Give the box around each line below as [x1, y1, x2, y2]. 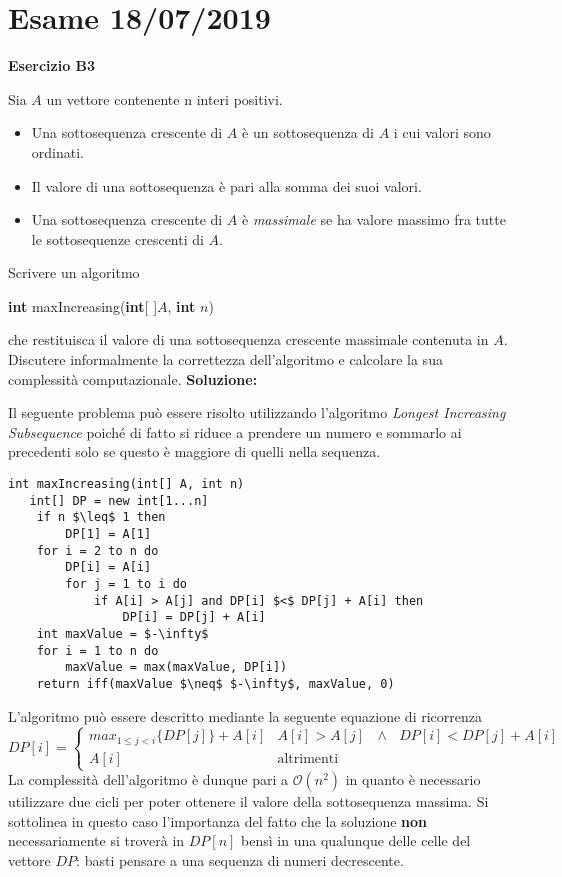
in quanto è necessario [345, 769, 481, 790]
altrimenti [277, 751, 339, 766]
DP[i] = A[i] [65, 560, 152, 575]
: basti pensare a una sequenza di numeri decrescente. [76, 849, 404, 870]
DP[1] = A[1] [65, 527, 152, 541]
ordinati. [31, 141, 84, 162]
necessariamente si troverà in [8, 830, 185, 851]
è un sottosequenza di [242, 122, 374, 143]
